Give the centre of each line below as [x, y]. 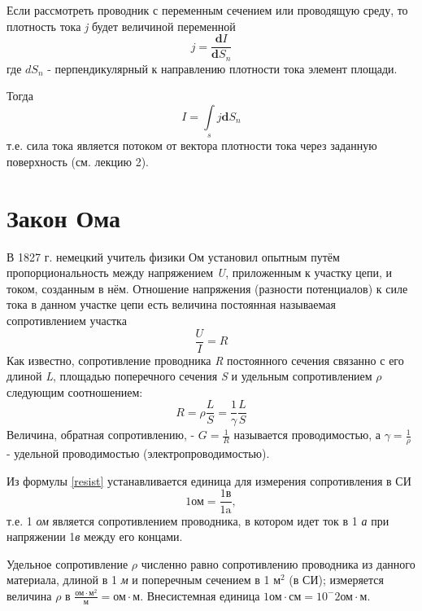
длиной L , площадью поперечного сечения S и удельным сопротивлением [189, 376]
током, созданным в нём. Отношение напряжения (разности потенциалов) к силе [207, 288]
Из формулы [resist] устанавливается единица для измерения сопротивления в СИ [209, 480]
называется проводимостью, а [307, 435]
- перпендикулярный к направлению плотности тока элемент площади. [222, 68]
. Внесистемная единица [200, 595]
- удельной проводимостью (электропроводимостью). [138, 453]
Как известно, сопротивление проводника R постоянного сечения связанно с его [205, 360]
